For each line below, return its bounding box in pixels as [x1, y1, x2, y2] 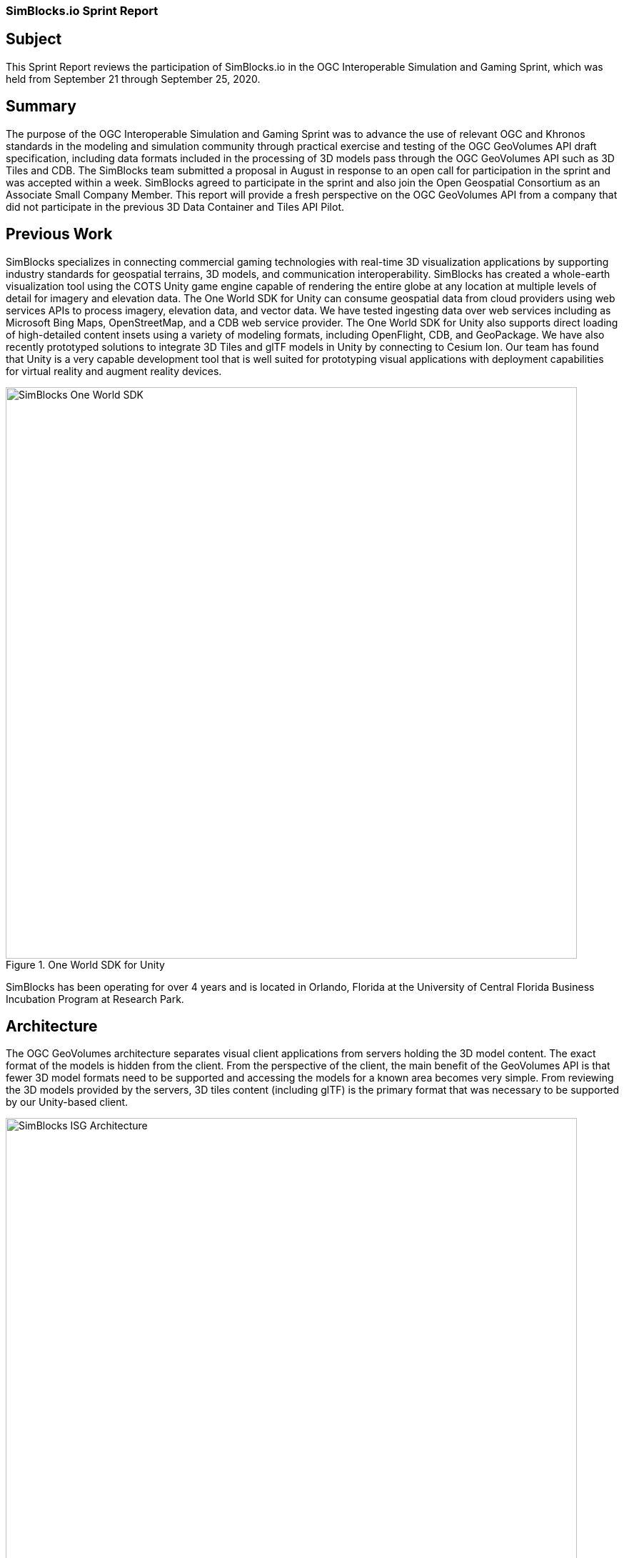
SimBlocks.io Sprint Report [6, 4, 158, 18]
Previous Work [6, 225, 113, 244]
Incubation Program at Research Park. [6, 992, 184, 1005]
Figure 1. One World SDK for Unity [6, 958, 165, 971]
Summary [6, 97, 76, 116]
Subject [6, 30, 62, 49]
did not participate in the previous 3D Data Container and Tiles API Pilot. [6, 200, 345, 213]
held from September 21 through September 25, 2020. [6, 72, 261, 85]
